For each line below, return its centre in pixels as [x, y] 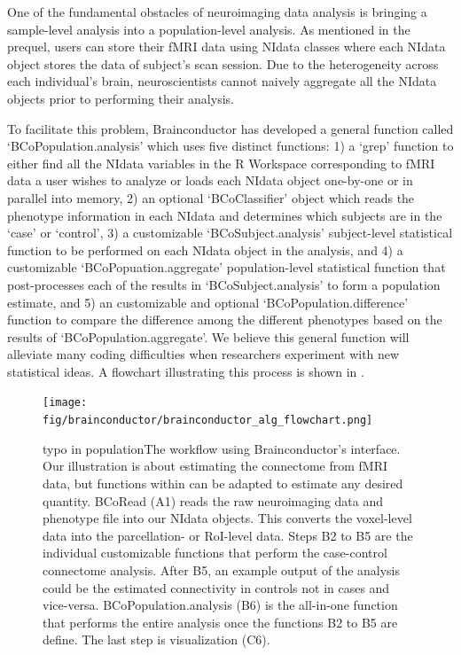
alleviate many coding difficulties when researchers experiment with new [203, 354]
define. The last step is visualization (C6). [156, 639]
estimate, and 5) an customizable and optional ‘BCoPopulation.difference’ [208, 302]
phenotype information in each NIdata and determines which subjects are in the [225, 215]
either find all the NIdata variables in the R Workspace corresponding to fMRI [221, 163]
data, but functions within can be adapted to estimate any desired [223, 483]
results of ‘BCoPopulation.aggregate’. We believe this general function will [208, 336]
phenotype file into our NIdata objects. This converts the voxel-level [227, 518]
